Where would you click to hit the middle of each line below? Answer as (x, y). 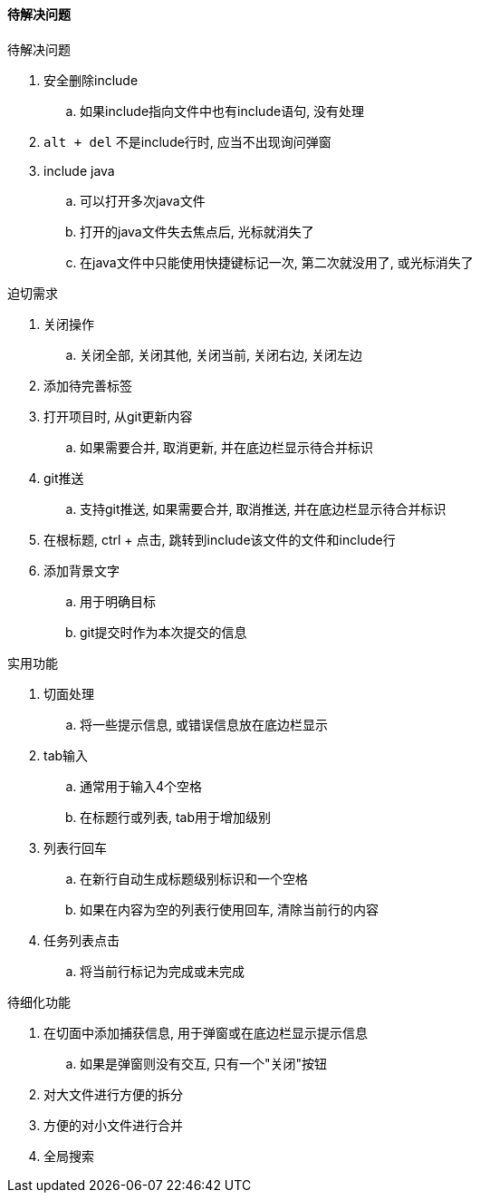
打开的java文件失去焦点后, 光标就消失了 (197, 231)
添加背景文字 (82, 570)
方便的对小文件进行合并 (113, 1125)
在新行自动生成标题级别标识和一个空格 (194, 878)
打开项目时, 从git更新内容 (118, 416)
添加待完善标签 (88, 385)
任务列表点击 (82, 940)
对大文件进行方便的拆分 (113, 1094)
